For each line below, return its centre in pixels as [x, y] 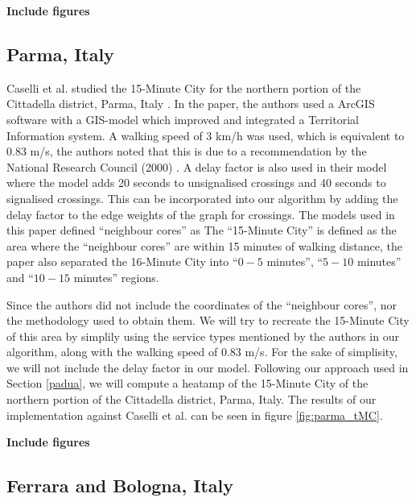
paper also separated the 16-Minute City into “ [122, 261]
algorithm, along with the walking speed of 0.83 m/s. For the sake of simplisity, [202, 352]
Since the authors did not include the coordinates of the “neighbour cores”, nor [202, 304]
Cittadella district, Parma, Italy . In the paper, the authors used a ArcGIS [191, 104]
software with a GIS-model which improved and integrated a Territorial [183, 119]
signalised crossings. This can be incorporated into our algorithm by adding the [202, 198]
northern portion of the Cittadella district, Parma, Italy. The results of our [192, 399]
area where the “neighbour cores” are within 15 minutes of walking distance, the [204, 245]
